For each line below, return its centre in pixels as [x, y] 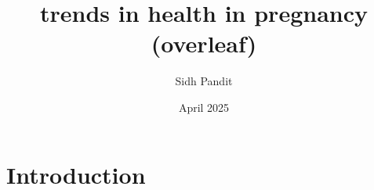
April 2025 [204, 107]
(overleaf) [204, 43]
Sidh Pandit [204, 81]
